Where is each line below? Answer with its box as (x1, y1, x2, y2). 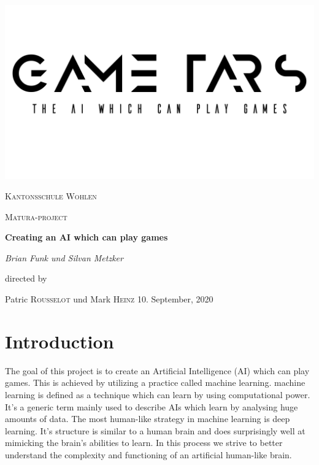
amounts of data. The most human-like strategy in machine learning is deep (5, 412, 290, 425)
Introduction (5, 328, 114, 353)
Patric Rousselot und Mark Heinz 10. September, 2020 (5, 293, 213, 306)
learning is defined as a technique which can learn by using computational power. (5, 388, 310, 401)
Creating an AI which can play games (5, 231, 168, 244)
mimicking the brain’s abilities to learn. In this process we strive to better (5, 436, 283, 449)
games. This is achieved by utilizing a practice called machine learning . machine (5, 376, 306, 389)
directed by (5, 272, 47, 285)
